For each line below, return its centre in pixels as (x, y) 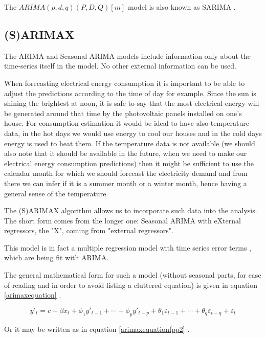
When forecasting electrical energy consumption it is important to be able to (125, 83)
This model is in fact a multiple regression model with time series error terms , (128, 247)
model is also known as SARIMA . (182, 7)
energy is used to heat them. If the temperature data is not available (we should (130, 143)
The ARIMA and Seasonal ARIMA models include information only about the (128, 55)
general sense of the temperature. (56, 193)
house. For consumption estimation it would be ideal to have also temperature (127, 123)
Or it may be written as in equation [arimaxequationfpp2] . (97, 329)
